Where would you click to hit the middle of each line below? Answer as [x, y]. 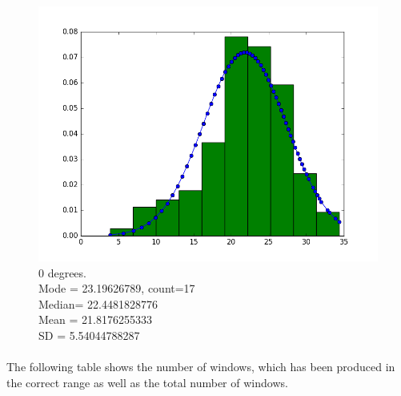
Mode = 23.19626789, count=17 [117, 288]
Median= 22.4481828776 [98, 303]
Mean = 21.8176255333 [95, 319]
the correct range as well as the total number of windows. [147, 382]
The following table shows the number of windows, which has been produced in [201, 367]
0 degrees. [62, 272]
